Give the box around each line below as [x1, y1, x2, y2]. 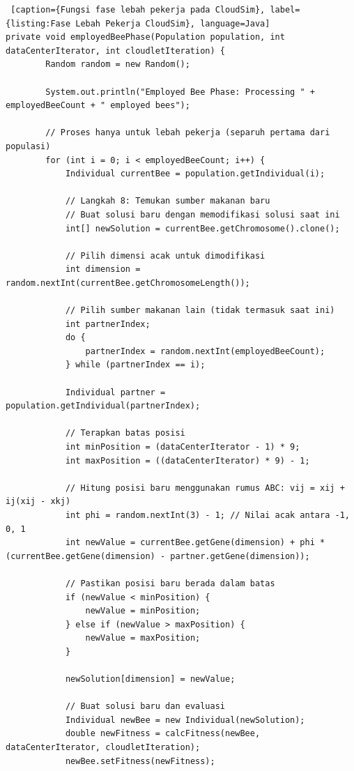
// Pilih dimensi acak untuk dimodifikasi [65, 250, 265, 261]
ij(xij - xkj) [6, 496, 71, 507]
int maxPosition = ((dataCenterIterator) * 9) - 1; [65, 455, 310, 466]
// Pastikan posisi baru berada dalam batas [65, 578, 275, 588]
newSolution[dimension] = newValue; [65, 674, 236, 685]
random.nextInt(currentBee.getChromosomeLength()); [6, 277, 250, 288]
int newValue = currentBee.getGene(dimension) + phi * [65, 537, 325, 548]
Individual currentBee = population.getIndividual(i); [65, 169, 325, 179]
